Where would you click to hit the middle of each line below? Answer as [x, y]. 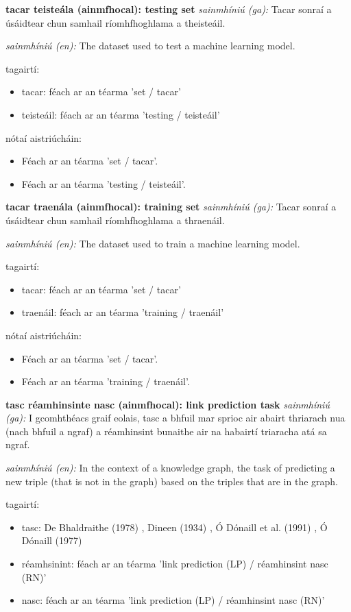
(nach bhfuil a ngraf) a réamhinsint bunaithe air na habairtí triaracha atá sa [166, 431]
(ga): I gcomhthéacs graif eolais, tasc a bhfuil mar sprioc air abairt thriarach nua [175, 418]
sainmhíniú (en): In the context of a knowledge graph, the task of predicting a [170, 468]
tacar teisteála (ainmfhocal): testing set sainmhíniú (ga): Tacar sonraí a [169, 9]
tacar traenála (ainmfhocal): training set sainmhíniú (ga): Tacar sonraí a [171, 207]
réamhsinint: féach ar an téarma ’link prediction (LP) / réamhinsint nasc [175, 564]
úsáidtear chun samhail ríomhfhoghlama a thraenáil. [115, 220]
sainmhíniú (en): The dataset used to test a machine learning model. [150, 46]
